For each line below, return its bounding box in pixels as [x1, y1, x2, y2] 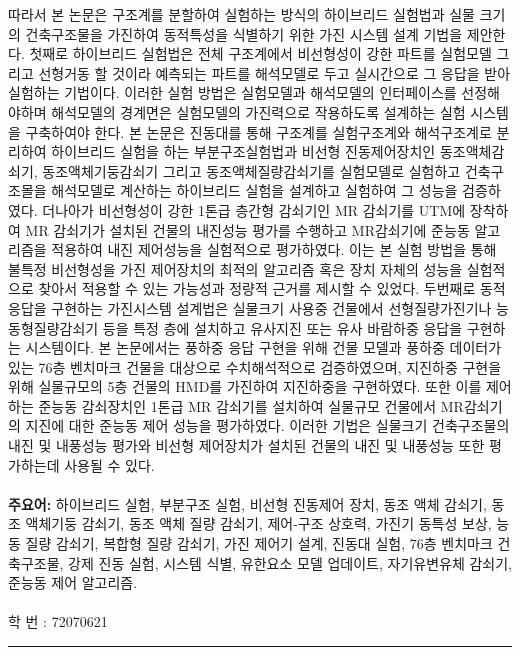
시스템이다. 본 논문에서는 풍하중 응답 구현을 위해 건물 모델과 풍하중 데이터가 [25, 337, 502, 358]
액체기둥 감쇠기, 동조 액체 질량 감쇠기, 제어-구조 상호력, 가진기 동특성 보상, [25, 513, 492, 534]
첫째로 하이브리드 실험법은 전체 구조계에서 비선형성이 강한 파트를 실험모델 [29, 43, 492, 64]
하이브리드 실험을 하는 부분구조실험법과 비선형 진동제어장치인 [51, 141, 436, 162]
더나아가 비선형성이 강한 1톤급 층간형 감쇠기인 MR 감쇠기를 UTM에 [42, 199, 466, 220]
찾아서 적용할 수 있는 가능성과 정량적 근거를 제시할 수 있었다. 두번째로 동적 [38, 278, 506, 299]
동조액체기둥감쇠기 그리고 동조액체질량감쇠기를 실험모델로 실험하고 [42, 160, 461, 181]
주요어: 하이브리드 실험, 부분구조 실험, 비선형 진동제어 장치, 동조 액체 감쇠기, [8, 493, 487, 514]
